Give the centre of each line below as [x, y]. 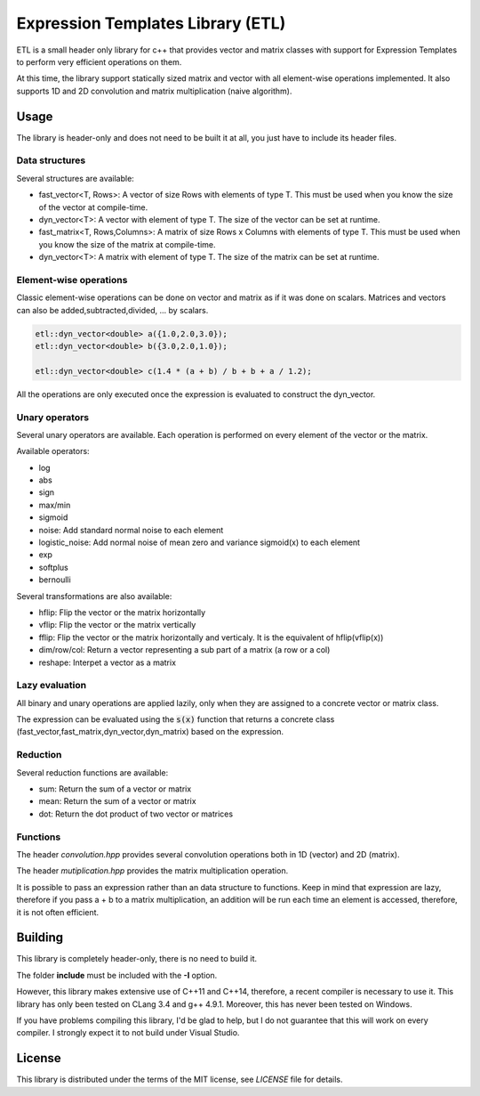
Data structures [51, 160]
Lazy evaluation [52, 686]
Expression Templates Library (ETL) [151, 23]
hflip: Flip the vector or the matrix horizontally [122, 613]
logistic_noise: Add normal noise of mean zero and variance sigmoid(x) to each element [199, 542]
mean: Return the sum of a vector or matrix [117, 801]
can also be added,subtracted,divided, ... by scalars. [112, 310]
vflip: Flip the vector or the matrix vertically [117, 625]
